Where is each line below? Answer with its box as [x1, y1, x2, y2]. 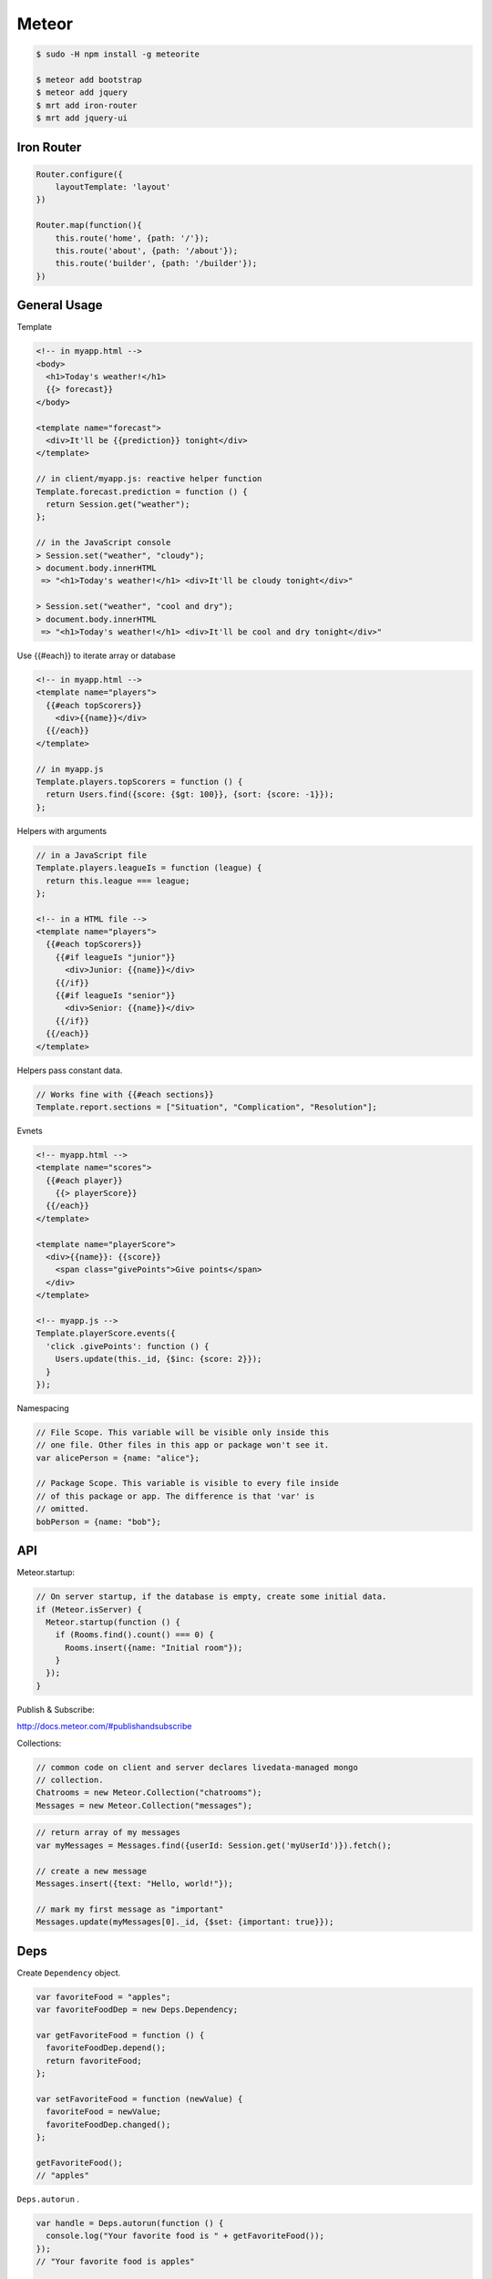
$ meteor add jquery [36, 88, 128, 98]
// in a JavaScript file [36, 850, 148, 861]
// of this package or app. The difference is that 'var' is [36, 1490, 315, 1501]
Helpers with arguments [16, 825, 108, 836]
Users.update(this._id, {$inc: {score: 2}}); [55, 1354, 262, 1365]
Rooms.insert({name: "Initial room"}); [65, 1642, 243, 1653]
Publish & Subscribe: [16, 1704, 95, 1715]
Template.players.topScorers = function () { [36, 776, 243, 787]
